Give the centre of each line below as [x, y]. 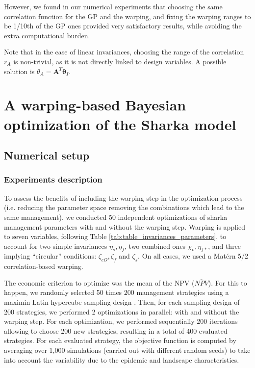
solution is [19, 71]
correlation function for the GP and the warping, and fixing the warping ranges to [127, 16]
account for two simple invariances [56, 246]
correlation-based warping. [44, 266]
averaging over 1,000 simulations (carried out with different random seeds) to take [127, 350]
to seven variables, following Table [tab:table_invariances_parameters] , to [115, 236]
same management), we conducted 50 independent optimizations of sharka [116, 217]
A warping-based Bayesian [95, 105]
